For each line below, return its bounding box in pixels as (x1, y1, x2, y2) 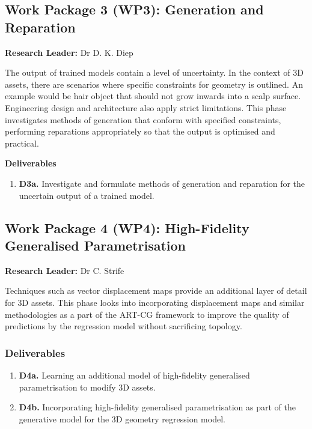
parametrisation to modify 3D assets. (19, 380, 156, 393)
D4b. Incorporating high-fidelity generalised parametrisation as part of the (19, 401, 296, 413)
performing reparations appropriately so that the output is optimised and (5, 125, 275, 138)
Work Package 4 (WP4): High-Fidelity (5, 218, 249, 237)
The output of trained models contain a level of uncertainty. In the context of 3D (5, 66, 304, 79)
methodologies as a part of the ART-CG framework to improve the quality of (5, 308, 289, 320)
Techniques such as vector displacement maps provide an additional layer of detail (5, 284, 307, 297)
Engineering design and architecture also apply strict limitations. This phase (5, 101, 287, 114)
